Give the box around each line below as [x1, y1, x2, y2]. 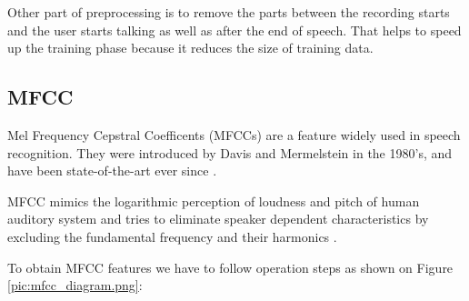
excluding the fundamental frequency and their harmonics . [7, 226, 337, 246]
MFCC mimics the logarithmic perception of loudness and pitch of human [7, 191, 420, 210]
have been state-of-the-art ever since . [7, 161, 217, 180]
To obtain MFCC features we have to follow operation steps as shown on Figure [7, 257, 454, 276]
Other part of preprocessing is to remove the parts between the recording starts [7, 3, 450, 21]
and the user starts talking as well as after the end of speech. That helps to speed [7, 20, 462, 39]
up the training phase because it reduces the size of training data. [7, 38, 374, 57]
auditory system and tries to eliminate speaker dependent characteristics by [7, 209, 429, 228]
